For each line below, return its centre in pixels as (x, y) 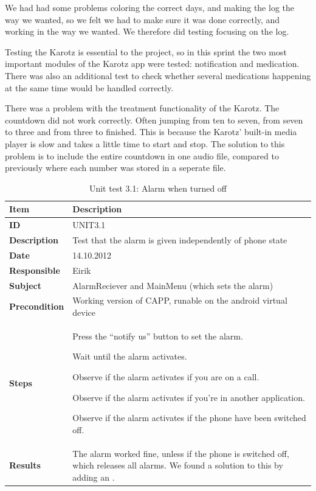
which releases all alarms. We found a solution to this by (178, 465)
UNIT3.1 (89, 225)
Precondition (37, 306)
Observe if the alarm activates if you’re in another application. (189, 397)
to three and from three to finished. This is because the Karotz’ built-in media (151, 132)
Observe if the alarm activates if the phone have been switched (189, 418)
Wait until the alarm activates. (130, 356)
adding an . (94, 477)
